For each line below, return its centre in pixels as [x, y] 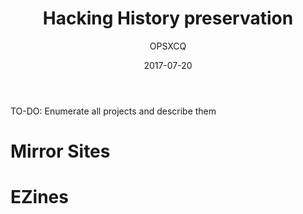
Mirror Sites [60, 151]
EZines [39, 197]
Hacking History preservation [168, 18]
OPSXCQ [168, 46]
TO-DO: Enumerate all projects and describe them [113, 111]
